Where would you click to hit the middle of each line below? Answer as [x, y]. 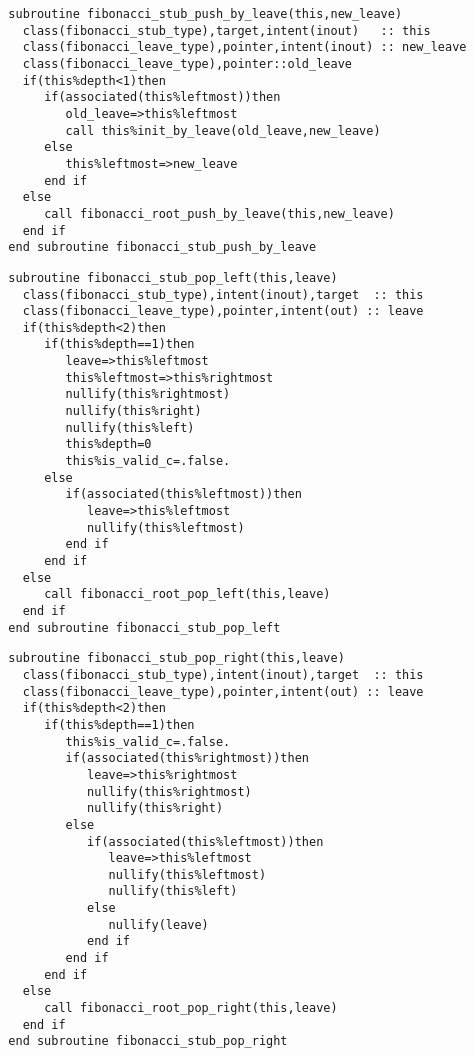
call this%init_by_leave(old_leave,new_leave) [223, 130]
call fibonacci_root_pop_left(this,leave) [187, 594]
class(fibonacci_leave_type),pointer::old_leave [187, 63]
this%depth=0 [108, 444]
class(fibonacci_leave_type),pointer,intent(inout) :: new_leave [244, 47]
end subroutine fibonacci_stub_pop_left [144, 627]
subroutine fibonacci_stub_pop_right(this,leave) [176, 658]
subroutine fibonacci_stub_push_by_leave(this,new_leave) [205, 14]
